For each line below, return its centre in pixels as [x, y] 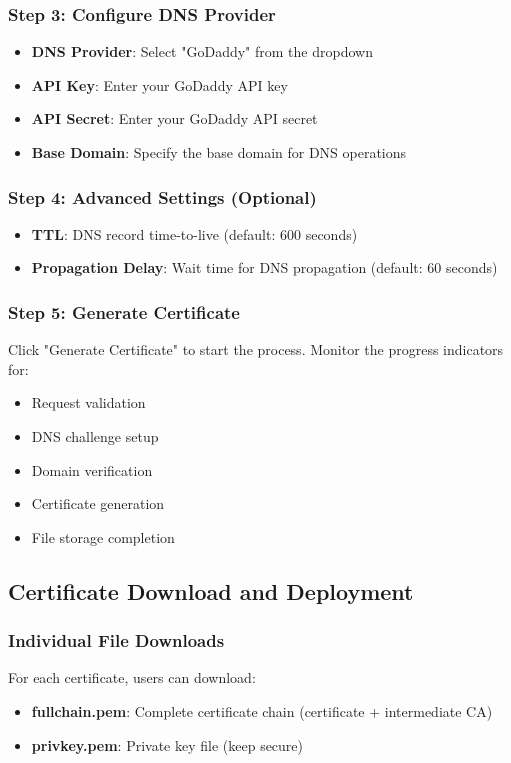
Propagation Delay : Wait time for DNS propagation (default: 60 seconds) [264, 267]
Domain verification [92, 469]
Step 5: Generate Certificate [124, 311]
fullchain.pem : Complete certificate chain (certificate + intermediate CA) [262, 710]
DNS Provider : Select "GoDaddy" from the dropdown [202, 51]
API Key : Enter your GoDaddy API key [159, 84]
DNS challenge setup [95, 436]
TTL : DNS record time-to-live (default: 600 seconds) [194, 233]
